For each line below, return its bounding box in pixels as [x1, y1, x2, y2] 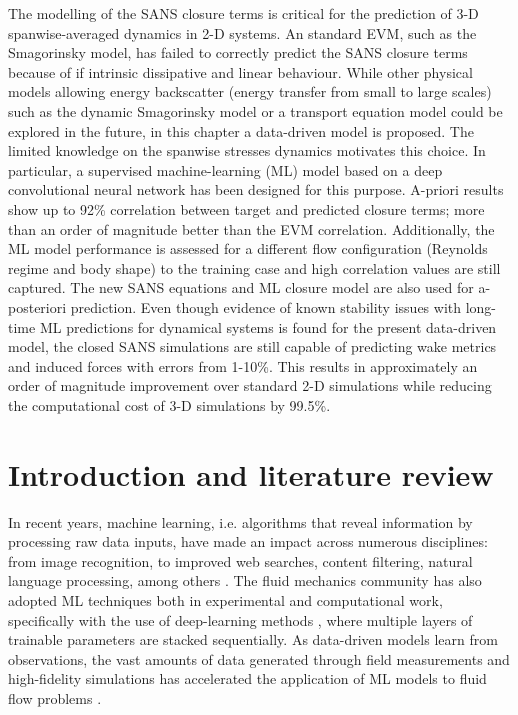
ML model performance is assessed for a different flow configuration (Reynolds [8, 238, 488, 259]
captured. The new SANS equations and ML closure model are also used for [8, 277, 474, 298]
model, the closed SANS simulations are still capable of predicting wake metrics [8, 336, 497, 357]
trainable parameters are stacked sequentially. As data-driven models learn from [8, 629, 498, 650]
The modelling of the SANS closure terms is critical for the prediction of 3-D [8, 3, 479, 23]
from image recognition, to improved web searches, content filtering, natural [8, 550, 473, 571]
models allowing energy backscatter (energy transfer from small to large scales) [8, 81, 492, 102]
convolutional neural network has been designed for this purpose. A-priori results [8, 179, 504, 200]
